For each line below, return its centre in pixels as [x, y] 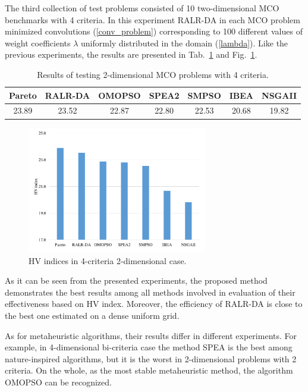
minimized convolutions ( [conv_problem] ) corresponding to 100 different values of [154, 31]
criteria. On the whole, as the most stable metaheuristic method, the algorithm [149, 370]
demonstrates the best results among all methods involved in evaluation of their [150, 292]
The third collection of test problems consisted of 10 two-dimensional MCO [142, 8]
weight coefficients [38, 43]
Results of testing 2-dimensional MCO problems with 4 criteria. [153, 74]
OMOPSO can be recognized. [58, 382]
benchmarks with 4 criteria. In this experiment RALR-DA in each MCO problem [153, 19]
